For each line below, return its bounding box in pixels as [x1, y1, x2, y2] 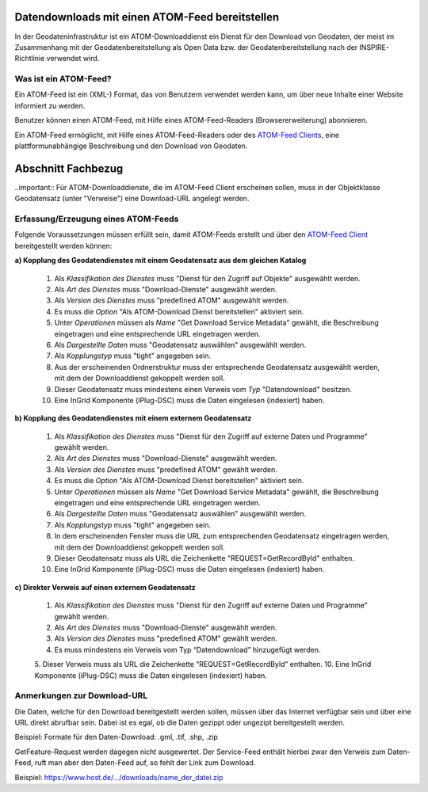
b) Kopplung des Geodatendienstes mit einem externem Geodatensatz [14, 413, 252, 423]
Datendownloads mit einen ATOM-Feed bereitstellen [14, 10, 280, 24]
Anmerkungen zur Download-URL [14, 690, 148, 701]
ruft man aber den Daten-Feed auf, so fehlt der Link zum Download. [34, 758, 256, 767]
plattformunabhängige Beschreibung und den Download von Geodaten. [14, 141, 248, 150]
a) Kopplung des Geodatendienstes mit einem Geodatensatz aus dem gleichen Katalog [14, 256, 307, 265]
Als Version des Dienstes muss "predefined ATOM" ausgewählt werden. [54, 295, 289, 305]
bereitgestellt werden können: [14, 241, 113, 250]
